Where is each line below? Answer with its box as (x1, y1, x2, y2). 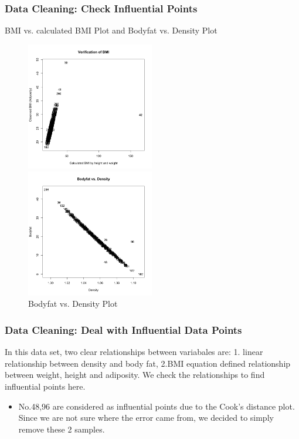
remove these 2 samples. (18, 423, 105, 435)
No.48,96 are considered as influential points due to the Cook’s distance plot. (18, 400, 295, 412)
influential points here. (5, 380, 86, 392)
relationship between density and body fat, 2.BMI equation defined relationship (5, 357, 291, 369)
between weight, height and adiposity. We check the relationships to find (5, 368, 265, 381)
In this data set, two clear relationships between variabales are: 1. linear (5, 346, 263, 358)
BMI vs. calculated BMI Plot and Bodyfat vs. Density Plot (5, 24, 218, 36)
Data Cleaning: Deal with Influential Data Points (5, 322, 242, 337)
